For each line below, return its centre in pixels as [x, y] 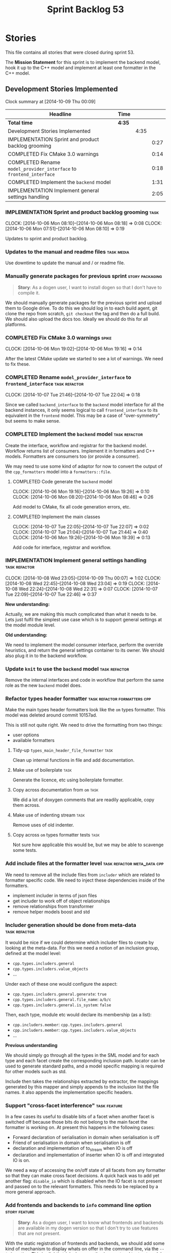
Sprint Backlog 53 [85, 9]
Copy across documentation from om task [55, 790]
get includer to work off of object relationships [61, 901]
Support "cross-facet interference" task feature [64, 1105]
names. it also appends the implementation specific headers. [69, 1093]
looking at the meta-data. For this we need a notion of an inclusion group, [82, 948]
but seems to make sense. [33, 421]
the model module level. [31, 625]
